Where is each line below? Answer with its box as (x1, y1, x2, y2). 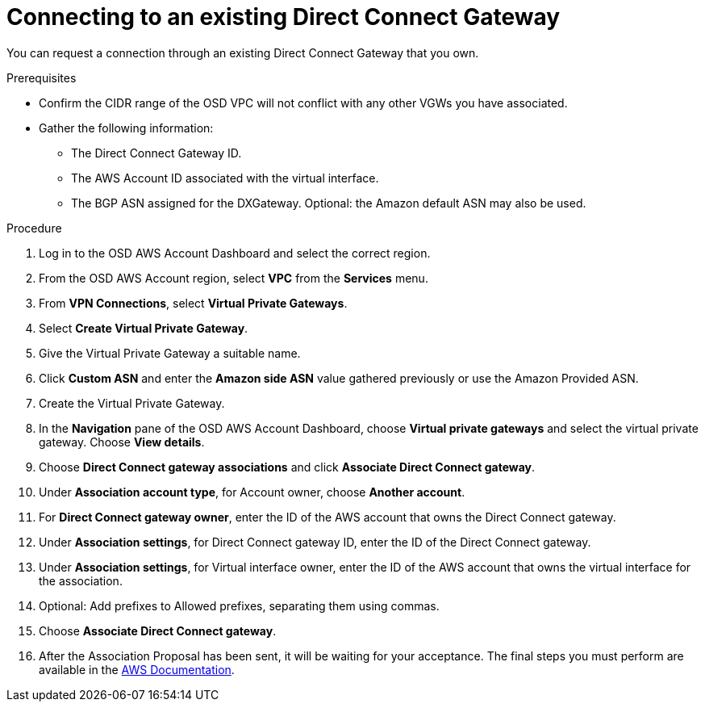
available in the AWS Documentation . (39, 662, 235, 677)
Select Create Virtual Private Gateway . (39, 320, 248, 335)
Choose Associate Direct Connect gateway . (39, 623, 277, 638)
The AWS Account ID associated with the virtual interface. (71, 170, 379, 185)
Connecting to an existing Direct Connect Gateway (6, 3, 561, 31)
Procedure (6, 220, 62, 235)
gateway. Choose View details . (39, 434, 205, 449)
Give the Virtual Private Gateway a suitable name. (39, 346, 301, 360)
